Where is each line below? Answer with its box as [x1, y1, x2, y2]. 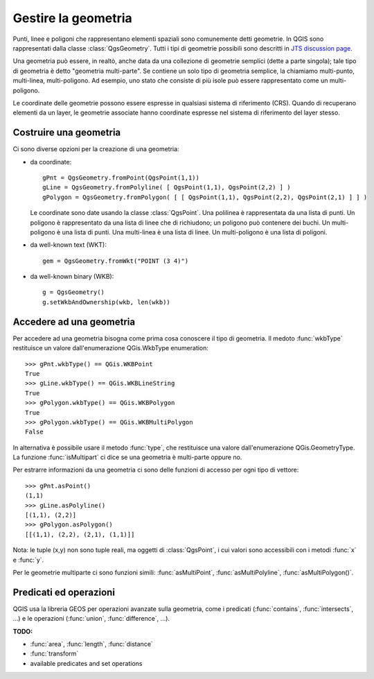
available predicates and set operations [30, 659, 143, 667]
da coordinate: [30, 157, 72, 166]
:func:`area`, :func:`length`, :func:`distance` [30, 640, 154, 648]
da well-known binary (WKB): [30, 273, 114, 281]
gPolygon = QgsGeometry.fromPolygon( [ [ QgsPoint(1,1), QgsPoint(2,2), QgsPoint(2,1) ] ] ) [42, 193, 368, 201]
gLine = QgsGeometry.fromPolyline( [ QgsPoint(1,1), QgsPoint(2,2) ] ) [42, 184, 291, 191]
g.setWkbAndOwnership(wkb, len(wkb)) [42, 298, 171, 306]
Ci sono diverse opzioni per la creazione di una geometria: [12, 145, 179, 153]
